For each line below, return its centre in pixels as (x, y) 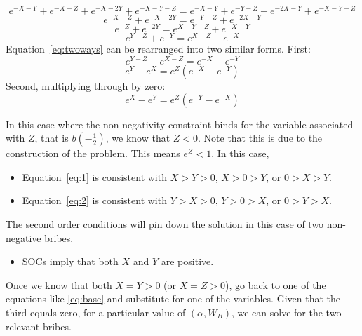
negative (24, 237)
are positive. (187, 261)
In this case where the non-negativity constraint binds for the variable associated (180, 124)
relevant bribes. (39, 326)
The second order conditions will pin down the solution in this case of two (165, 223)
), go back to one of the (276, 284)
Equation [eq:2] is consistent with (94, 200)
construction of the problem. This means (93, 153)
